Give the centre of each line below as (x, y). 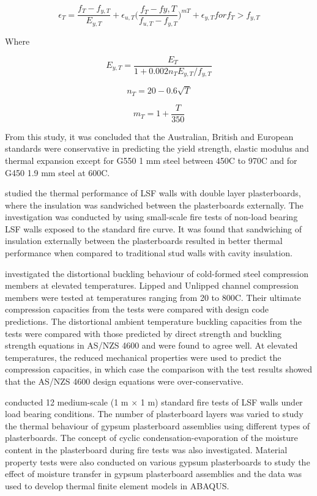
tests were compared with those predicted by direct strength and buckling (143, 333)
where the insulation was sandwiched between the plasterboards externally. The (154, 205)
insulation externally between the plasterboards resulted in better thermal (144, 241)
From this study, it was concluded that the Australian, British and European (149, 136)
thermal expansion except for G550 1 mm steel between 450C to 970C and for (151, 160)
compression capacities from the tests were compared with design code (137, 309)
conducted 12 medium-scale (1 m (67, 402)
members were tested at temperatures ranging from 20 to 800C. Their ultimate (153, 297)
